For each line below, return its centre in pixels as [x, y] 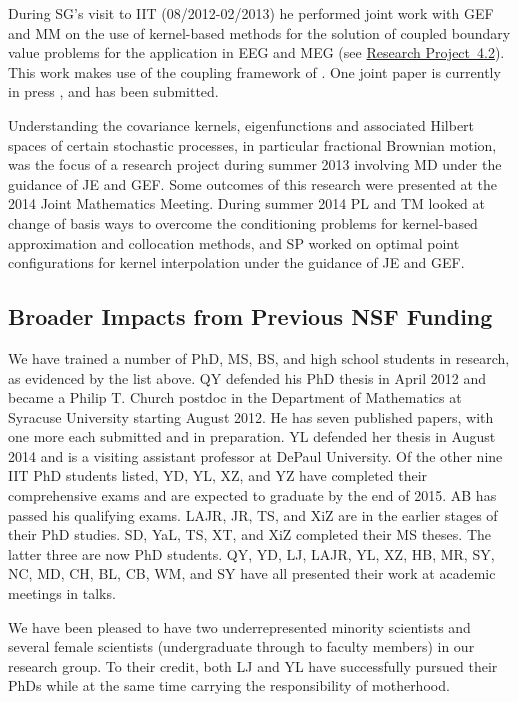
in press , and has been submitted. [113, 91]
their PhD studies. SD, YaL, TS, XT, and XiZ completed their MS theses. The [249, 534]
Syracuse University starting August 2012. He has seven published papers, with [251, 416]
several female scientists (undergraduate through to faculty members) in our [241, 646]
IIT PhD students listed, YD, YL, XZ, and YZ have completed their [218, 475]
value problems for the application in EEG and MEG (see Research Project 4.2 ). [256, 52]
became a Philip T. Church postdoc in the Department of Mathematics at [235, 397]
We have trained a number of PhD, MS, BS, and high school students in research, [259, 357]
